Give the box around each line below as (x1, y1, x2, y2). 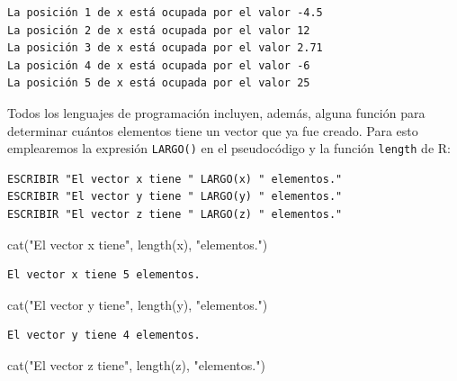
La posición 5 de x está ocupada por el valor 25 (7, 77, 310, 90)
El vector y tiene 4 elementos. (7, 329, 201, 342)
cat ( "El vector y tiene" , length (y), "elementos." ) (7, 295, 268, 313)
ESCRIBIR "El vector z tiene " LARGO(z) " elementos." (7, 208, 343, 221)
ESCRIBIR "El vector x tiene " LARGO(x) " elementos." (7, 172, 343, 186)
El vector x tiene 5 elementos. (7, 268, 201, 282)
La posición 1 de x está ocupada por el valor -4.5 (7, 6, 323, 19)
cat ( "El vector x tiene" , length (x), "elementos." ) (7, 234, 268, 253)
